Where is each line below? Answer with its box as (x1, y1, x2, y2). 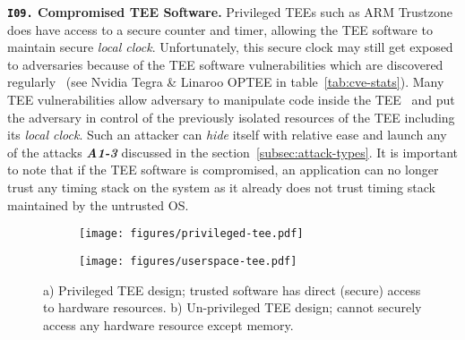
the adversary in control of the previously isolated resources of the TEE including (7, 107, 455, 126)
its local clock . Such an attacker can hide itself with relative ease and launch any (7, 125, 447, 144)
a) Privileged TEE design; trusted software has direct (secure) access (43, 280, 421, 299)
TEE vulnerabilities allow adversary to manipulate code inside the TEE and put (7, 90, 455, 109)
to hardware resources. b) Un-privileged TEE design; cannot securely (43, 298, 422, 317)
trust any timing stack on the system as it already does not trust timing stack (7, 178, 435, 196)
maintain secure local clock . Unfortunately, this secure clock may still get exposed (7, 38, 453, 56)
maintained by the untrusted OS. (7, 195, 189, 214)
